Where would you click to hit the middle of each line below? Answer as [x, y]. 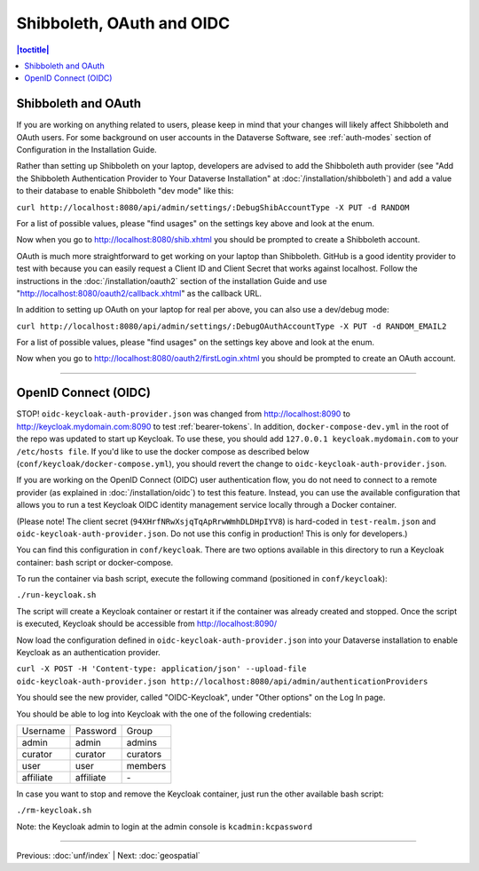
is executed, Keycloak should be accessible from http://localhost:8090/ [147, 624]
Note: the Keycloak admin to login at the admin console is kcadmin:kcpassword [165, 827]
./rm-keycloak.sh [54, 811]
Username [43, 731]
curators [144, 754]
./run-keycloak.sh [56, 595]
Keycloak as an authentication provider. [89, 653]
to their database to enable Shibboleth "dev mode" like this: [125, 191]
